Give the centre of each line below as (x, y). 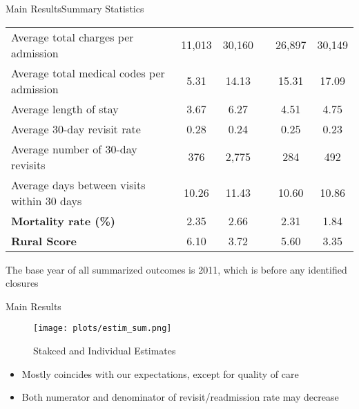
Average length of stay (65, 108)
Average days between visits (78, 184)
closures (22, 283)
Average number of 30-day (74, 149)
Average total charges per (72, 37)
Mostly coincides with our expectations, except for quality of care (160, 373)
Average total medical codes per (88, 73)
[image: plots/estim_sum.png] (103, 329)
